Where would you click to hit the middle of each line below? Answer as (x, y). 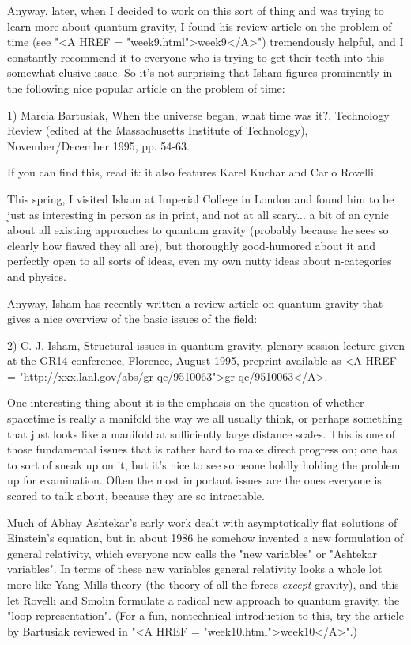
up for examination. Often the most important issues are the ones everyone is (194, 480)
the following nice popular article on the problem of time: (146, 87)
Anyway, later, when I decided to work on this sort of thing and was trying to (196, 10)
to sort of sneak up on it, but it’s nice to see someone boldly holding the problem (204, 464)
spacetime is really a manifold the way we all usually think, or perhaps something (205, 418)
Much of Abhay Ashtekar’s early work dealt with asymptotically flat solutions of (202, 522)
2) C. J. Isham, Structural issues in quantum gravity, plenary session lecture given (206, 345)
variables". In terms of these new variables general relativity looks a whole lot (195, 569)
